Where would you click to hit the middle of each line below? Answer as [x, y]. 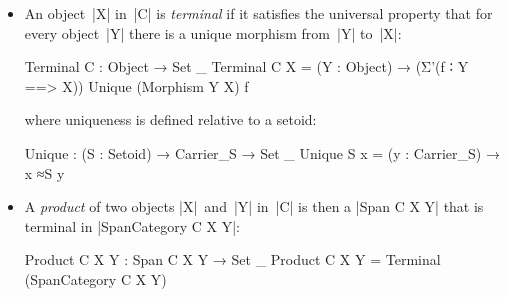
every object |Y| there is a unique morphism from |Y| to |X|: [213, 32]
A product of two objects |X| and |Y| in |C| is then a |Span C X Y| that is [254, 206]
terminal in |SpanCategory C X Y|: [132, 225]
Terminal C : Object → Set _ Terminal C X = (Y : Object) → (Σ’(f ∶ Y [246, 66]
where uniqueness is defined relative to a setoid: [170, 119]
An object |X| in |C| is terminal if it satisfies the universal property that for [258, 13]
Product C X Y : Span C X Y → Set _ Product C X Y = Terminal [232, 259]
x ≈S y [44, 172]
